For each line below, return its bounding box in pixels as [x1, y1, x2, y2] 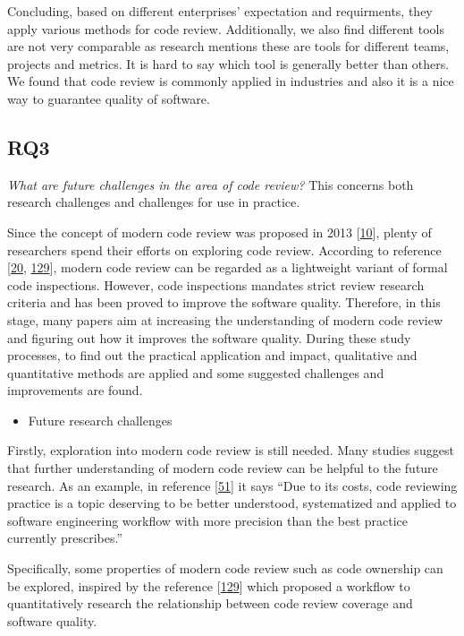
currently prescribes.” [7, 529, 123, 547]
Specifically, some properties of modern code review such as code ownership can [7, 559, 443, 578]
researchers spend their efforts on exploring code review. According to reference [7, 240, 442, 259]
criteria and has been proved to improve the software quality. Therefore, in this [7, 293, 441, 312]
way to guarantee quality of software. [7, 89, 210, 107]
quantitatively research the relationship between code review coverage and [7, 594, 413, 613]
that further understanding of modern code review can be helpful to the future [7, 459, 438, 477]
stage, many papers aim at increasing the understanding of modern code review [7, 310, 443, 329]
